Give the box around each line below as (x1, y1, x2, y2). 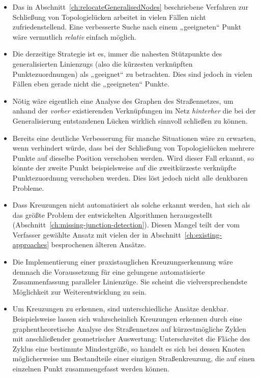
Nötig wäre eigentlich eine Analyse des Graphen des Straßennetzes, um (12, 95, 234, 106)
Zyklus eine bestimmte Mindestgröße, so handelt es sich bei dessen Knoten (12, 343, 245, 354)
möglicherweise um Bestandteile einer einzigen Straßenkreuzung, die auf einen (12, 353, 255, 364)
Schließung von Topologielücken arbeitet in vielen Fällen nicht (12, 11, 206, 22)
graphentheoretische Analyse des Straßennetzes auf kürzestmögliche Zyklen (12, 323, 246, 334)
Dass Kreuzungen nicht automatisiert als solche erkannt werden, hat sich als (12, 199, 250, 210)
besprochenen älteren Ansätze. (51, 239, 146, 250)
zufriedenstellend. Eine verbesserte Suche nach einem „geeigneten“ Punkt (12, 21, 242, 32)
